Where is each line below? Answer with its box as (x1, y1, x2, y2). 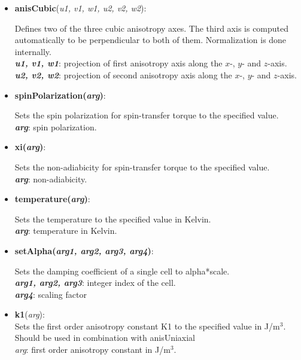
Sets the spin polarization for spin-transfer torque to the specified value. (14, 109, 279, 121)
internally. (14, 45, 51, 57)
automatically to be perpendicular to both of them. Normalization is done (14, 33, 287, 46)
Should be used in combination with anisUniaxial (14, 331, 196, 344)
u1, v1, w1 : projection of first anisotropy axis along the (14, 57, 223, 69)
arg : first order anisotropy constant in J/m (14, 343, 171, 356)
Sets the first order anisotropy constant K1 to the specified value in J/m (14, 319, 280, 332)
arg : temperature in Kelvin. (14, 224, 117, 237)
